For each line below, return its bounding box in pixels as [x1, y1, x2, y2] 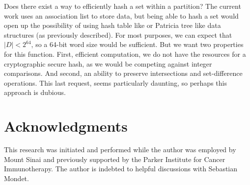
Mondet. [4, 173, 29, 183]
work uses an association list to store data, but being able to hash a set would [4, 10, 239, 21]
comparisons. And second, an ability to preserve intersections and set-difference [4, 68, 243, 78]
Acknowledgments [4, 116, 128, 136]
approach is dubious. [4, 87, 66, 97]
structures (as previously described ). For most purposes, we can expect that [4, 29, 232, 40]
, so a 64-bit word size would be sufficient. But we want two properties [31, 39, 244, 49]
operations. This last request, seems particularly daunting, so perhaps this [4, 77, 227, 88]
